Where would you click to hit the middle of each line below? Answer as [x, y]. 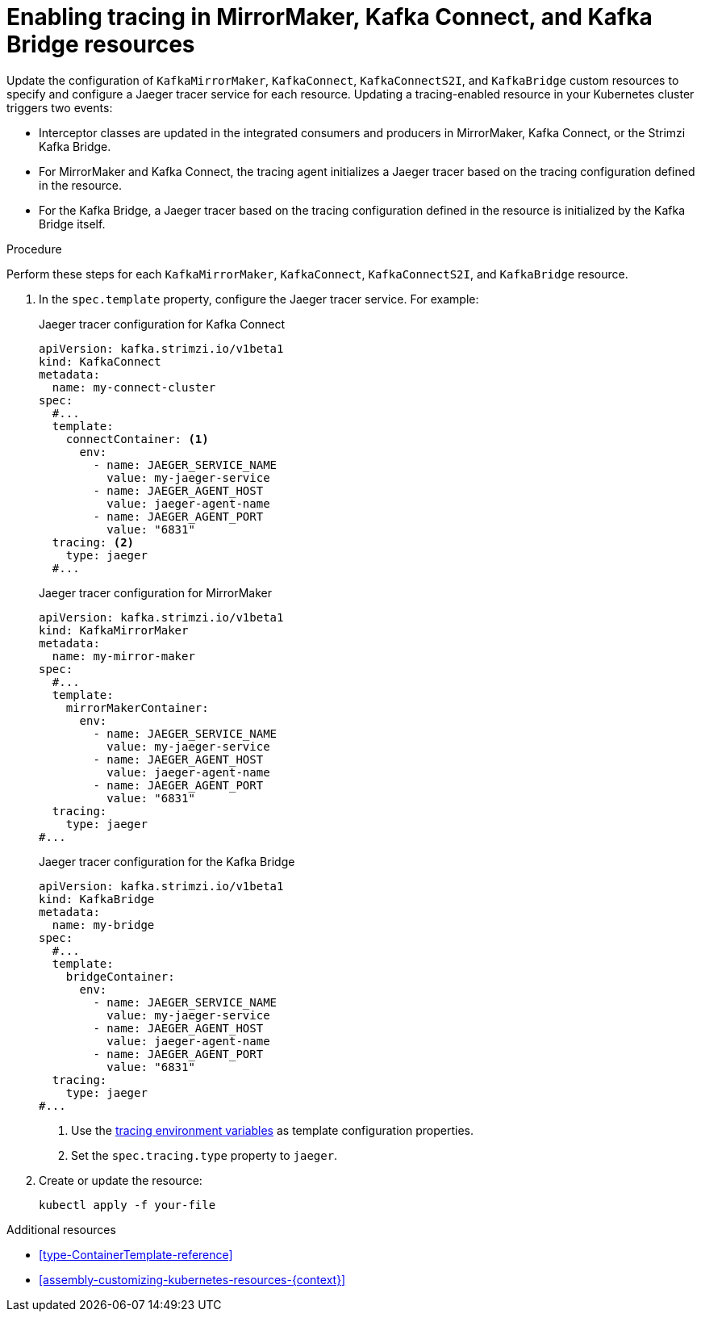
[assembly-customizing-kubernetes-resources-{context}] [192, 1279]
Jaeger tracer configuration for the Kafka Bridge [167, 861]
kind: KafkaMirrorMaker [114, 630]
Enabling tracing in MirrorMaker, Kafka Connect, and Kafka [330, 17]
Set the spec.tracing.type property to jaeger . [204, 1155]
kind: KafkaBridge [97, 899]
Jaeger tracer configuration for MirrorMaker [155, 592]
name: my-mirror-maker [123, 656]
